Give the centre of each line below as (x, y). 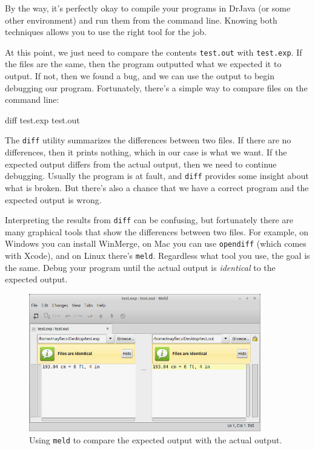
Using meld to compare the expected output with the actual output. (156, 439)
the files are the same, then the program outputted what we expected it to (143, 64)
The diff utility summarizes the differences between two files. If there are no (148, 140)
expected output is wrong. (53, 199)
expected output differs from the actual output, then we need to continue (141, 164)
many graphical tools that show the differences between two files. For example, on (157, 231)
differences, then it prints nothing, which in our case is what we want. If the (146, 152)
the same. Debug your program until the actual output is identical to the (140, 267)
